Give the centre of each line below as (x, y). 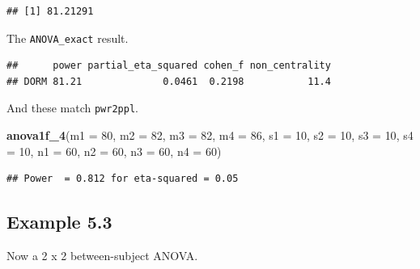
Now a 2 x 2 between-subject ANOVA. (102, 256)
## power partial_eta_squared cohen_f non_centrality (169, 66)
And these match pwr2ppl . (72, 108)
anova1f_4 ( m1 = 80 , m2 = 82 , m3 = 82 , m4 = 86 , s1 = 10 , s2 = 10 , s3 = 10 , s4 (210, 135)
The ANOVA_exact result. (68, 38)
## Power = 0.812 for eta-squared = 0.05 (123, 179)
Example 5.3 (59, 222)
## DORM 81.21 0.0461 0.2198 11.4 (169, 81)
